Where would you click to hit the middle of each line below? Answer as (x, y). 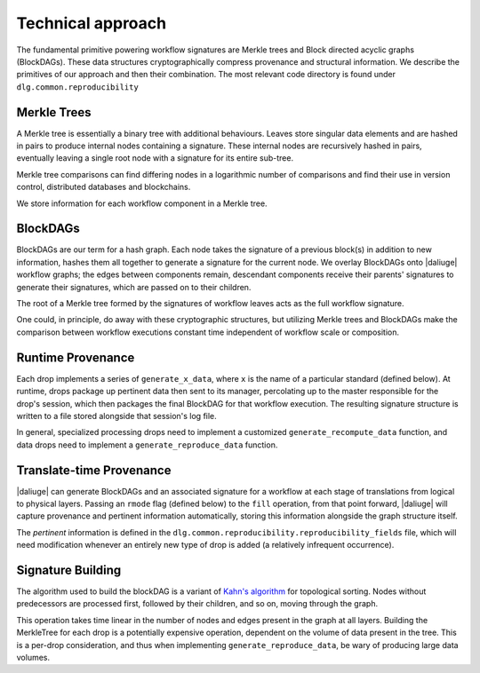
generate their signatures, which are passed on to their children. (134, 287)
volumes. (33, 658)
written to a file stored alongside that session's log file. (116, 416)
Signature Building (69, 570)
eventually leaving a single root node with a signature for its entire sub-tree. (155, 158)
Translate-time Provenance (94, 470)
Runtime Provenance (76, 357)
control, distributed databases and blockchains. (104, 187)
